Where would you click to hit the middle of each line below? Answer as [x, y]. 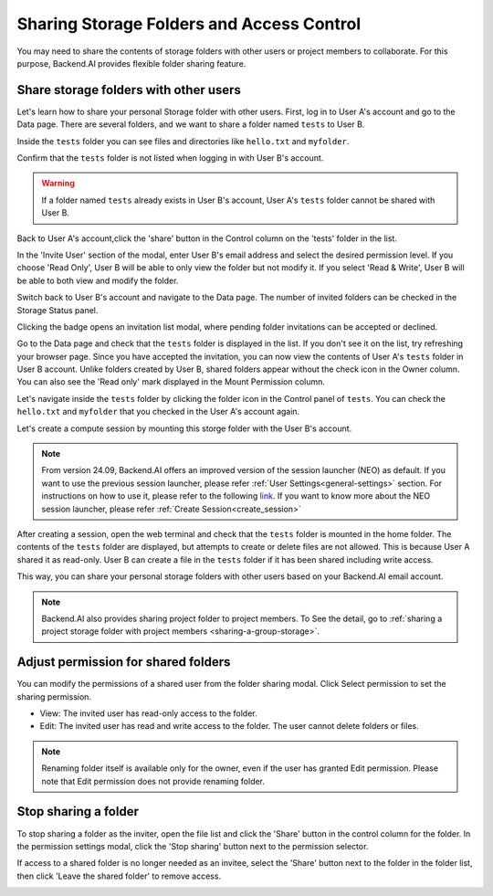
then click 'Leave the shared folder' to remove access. [119, 876]
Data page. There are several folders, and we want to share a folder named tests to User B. [191, 124]
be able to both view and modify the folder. [98, 280]
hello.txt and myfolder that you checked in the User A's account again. [158, 412]
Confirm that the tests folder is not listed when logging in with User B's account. [170, 158]
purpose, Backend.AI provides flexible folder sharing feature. [131, 63]
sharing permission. [54, 696]
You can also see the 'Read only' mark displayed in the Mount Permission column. [171, 382]
